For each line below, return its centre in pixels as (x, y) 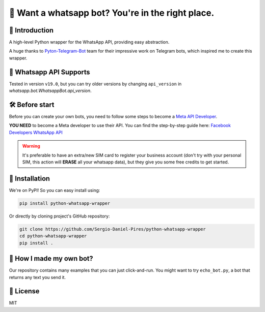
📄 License (24, 291)
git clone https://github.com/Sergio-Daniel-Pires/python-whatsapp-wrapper (113, 229)
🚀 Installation (29, 178)
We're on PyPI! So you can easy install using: (54, 190)
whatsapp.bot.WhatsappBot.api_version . (50, 91)
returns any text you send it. (38, 277)
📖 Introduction (31, 30)
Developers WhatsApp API (36, 132)
